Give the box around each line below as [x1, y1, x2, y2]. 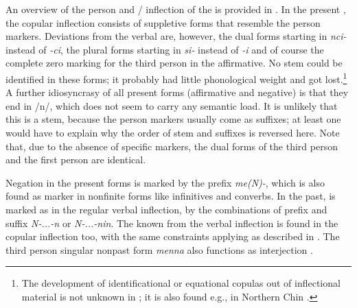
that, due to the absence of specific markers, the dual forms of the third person [5, 139, 338, 153]
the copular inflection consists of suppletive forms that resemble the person [5, 15, 321, 29]
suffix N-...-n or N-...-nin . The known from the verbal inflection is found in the [5, 215, 338, 230]
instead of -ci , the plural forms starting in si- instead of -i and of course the [5, 42, 324, 56]
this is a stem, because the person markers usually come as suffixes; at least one [5, 112, 341, 126]
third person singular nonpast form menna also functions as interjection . [5, 242, 313, 257]
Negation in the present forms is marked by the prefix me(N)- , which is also [5, 175, 325, 189]
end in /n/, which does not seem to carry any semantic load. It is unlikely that [5, 98, 338, 112]
